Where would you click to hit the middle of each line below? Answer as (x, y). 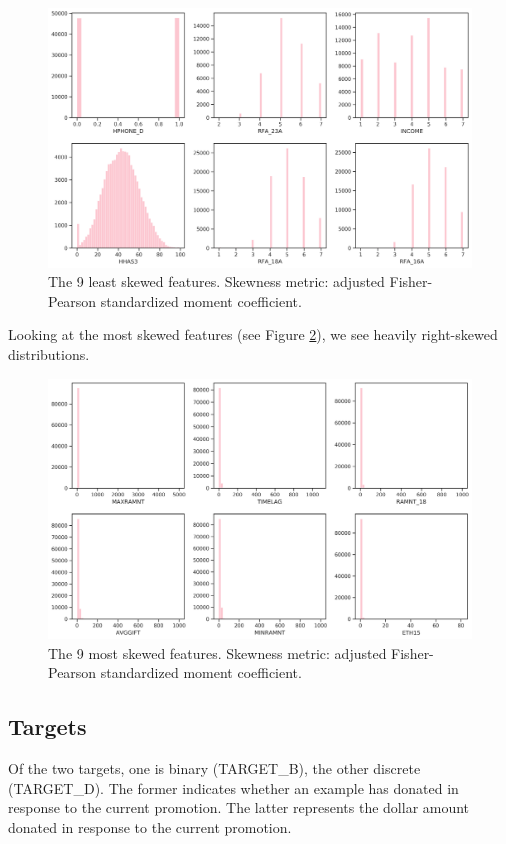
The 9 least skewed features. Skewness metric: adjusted (216, 281)
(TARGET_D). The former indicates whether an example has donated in (233, 787)
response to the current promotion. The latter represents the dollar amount (239, 807)
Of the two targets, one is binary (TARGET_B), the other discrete (214, 768)
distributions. (49, 353)
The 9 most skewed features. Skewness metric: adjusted (217, 652)
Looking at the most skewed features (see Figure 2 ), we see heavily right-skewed (253, 334)
